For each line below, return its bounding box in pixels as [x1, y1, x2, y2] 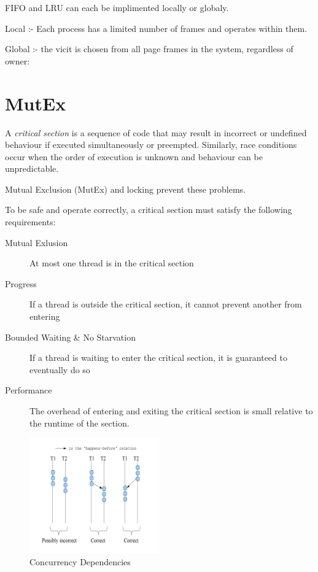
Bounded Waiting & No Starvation [5, 330, 136, 343]
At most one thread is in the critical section [29, 257, 194, 269]
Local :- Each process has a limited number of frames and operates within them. [5, 21, 308, 34]
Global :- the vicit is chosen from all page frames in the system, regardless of [5, 42, 293, 55]
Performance [5, 384, 52, 396]
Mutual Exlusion [5, 236, 68, 249]
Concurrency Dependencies [29, 555, 131, 568]
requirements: [5, 215, 56, 228]
